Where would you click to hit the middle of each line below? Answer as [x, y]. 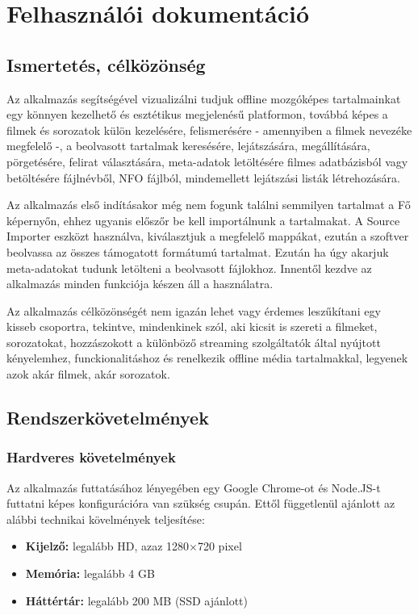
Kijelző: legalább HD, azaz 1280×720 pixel [134, 546]
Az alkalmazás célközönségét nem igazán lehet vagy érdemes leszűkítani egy [194, 310]
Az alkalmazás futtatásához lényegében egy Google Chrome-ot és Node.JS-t [194, 487]
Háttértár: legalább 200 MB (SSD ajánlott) [136, 600]
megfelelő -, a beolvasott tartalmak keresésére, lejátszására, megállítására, [188, 146]
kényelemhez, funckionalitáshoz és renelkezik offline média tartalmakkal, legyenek [207, 358]
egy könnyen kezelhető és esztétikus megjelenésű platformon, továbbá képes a [197, 114]
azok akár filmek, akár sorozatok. [88, 374]
